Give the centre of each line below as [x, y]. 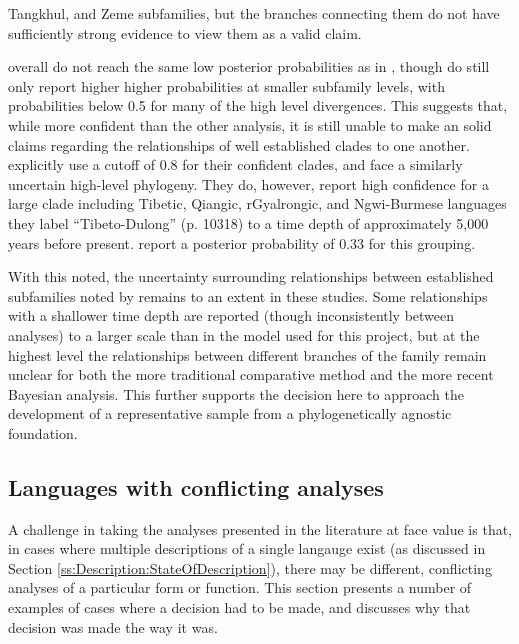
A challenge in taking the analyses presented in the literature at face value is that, [260, 528]
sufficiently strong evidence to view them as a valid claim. [185, 32]
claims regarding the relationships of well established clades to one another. [239, 144]
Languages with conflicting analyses [196, 486]
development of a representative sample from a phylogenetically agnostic [230, 413]
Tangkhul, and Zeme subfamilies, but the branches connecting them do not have [254, 13]
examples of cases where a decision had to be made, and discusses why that [239, 607]
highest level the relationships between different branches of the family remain [247, 354]
